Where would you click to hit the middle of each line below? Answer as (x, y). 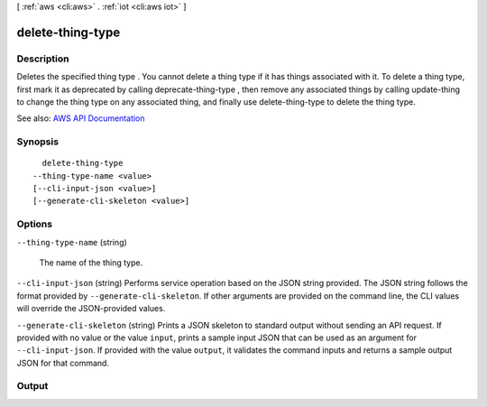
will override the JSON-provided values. (91, 309)
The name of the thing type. (91, 263)
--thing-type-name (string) (72, 242)
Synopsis (37, 142)
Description (43, 59)
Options (35, 224)
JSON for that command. (63, 363)
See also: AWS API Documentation (81, 118)
